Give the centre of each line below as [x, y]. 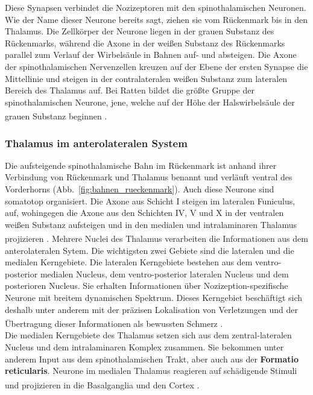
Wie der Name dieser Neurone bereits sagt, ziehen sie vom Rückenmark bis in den [156, 19]
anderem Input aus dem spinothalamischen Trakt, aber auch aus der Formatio [152, 359]
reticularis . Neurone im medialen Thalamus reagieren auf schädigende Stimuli [151, 371]
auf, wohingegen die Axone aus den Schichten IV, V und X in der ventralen [144, 213]
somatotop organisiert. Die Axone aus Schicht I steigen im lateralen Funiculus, [150, 201]
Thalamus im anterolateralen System [96, 143]
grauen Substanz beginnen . [56, 116]
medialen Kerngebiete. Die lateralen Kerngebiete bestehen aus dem [129, 262]
